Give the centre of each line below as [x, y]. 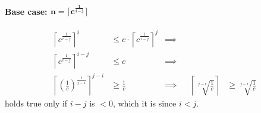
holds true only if [36, 103]
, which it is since [144, 103]
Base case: [26, 11]
